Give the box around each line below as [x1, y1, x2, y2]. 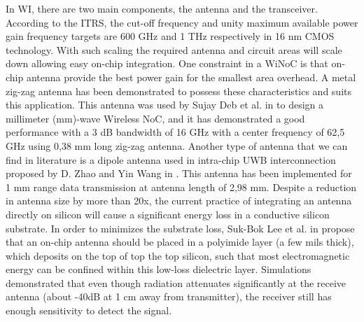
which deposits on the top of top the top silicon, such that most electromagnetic [6, 248, 350, 262]
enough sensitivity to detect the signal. [6, 303, 172, 318]
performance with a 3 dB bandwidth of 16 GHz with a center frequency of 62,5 [6, 125, 345, 139]
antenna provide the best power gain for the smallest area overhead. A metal [26, 69, 356, 84]
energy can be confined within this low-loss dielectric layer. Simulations [6, 262, 311, 276]
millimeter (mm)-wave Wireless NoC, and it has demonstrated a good [6, 111, 305, 125]
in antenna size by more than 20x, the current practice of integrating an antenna [6, 193, 352, 208]
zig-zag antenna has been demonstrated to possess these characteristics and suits [6, 83, 352, 98]
